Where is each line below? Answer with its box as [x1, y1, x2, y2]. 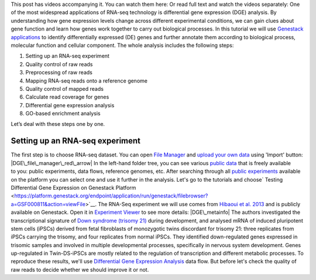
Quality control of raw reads [25, 60, 93, 67]
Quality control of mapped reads [25, 85, 104, 92]
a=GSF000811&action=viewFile [11, 200, 86, 207]
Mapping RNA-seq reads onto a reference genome [25, 77, 147, 84]
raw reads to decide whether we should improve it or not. [11, 266, 149, 273]
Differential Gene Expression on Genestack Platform [11, 184, 136, 191]
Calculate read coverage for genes [25, 94, 109, 101]
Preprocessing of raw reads [25, 69, 93, 76]
